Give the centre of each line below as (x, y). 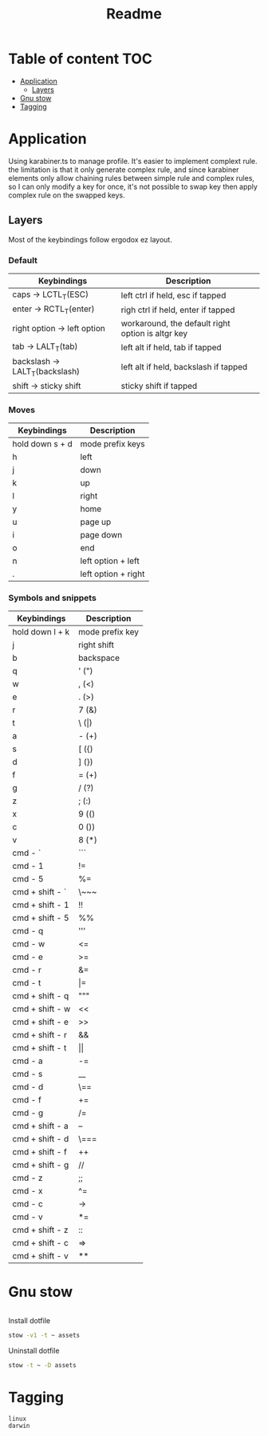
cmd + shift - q (41, 996)
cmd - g (28, 1113)
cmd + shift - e (41, 1022)
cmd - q (28, 931)
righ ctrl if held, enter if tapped (178, 310)
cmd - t (27, 983)
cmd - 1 (28, 866)
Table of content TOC (81, 59)
